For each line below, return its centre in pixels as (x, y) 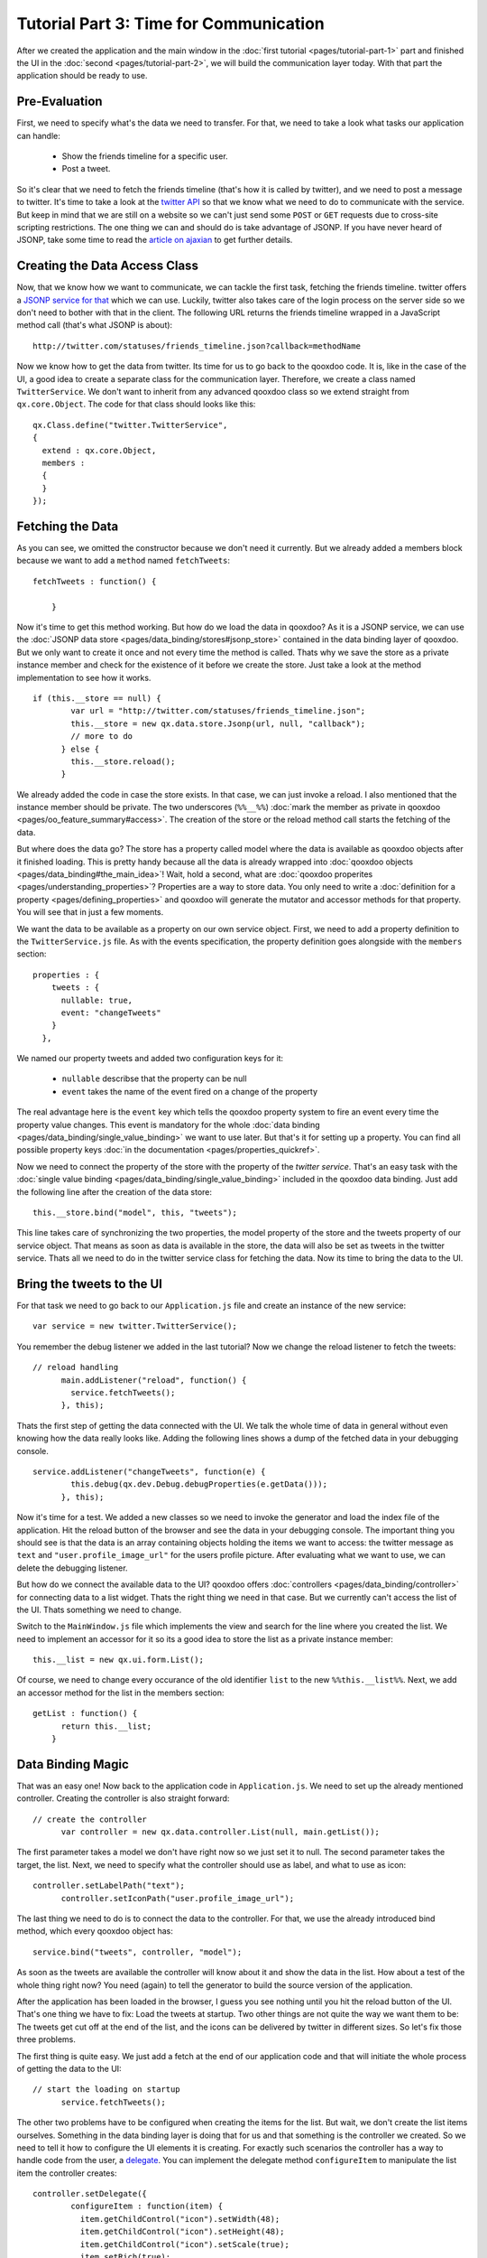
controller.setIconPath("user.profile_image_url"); (178, 1898)
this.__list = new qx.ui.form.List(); (119, 1660)
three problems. (46, 2039)
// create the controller (90, 1819)
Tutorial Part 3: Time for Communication (170, 23)
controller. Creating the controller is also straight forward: (123, 1798)
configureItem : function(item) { (147, 2207)
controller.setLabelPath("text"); (109, 1886)
